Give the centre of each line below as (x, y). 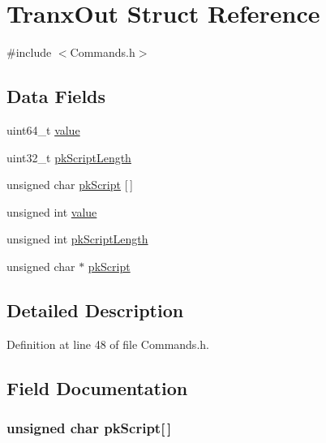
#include (29, 52)
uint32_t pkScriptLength (69, 157)
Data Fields (56, 96)
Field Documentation (97, 387)
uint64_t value (43, 129)
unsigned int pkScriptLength (77, 239)
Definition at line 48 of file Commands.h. (108, 344)
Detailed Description (95, 310)
